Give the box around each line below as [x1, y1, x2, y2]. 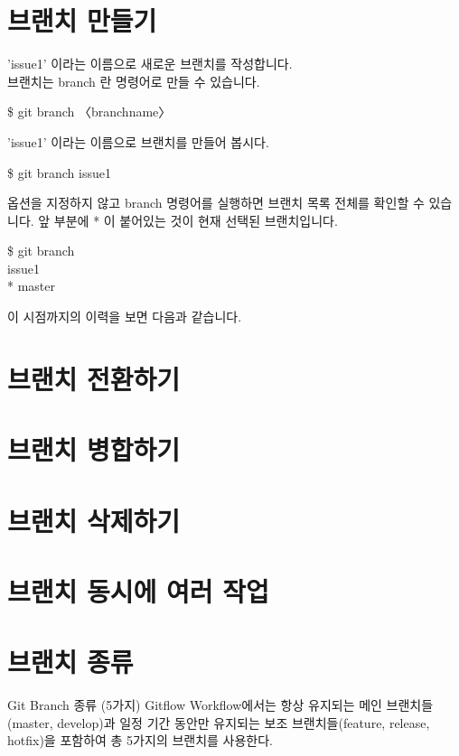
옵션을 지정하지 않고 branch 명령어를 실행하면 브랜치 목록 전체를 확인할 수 [7, 193, 425, 212]
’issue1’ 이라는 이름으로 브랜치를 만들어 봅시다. [7, 132, 269, 151]
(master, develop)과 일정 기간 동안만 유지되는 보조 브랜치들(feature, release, [7, 713, 430, 732]
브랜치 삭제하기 [7, 501, 181, 538]
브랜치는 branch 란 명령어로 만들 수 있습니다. [7, 71, 260, 90]
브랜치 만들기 [7, 2, 157, 39]
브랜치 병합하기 [7, 431, 181, 468]
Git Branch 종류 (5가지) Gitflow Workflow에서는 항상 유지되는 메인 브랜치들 [7, 695, 434, 714]
